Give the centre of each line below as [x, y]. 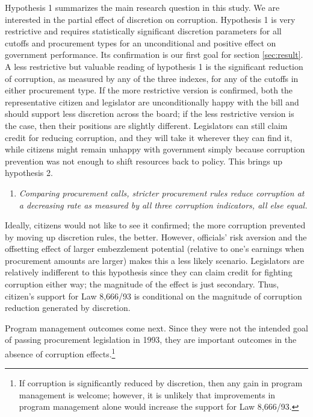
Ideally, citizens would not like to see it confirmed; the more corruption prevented [155, 225]
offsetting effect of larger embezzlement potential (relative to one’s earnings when [155, 249]
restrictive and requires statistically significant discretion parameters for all [143, 31]
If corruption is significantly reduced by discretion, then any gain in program [161, 383]
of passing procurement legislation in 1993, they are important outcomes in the [151, 340]
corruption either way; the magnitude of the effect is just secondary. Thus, [142, 284]
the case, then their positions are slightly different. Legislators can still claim [146, 125]
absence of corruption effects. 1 [60, 353]
